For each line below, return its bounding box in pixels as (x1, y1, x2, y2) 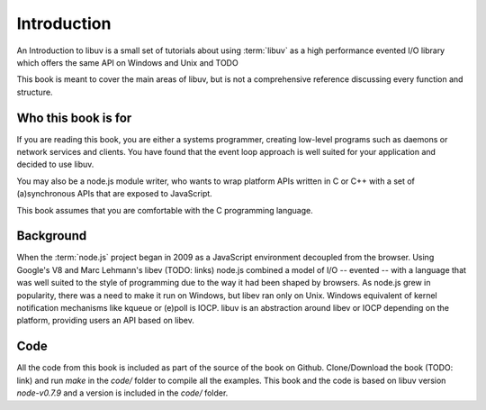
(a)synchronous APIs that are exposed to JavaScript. (16, 188, 213, 199)
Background (16, 228, 87, 243)
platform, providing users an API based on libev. (16, 315, 195, 326)
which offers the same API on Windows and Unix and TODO (16, 57, 238, 68)
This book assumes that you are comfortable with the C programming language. (16, 205, 314, 215)
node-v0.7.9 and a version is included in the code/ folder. (16, 387, 229, 398)
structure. (16, 87, 53, 97)
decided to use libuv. (16, 159, 94, 170)
